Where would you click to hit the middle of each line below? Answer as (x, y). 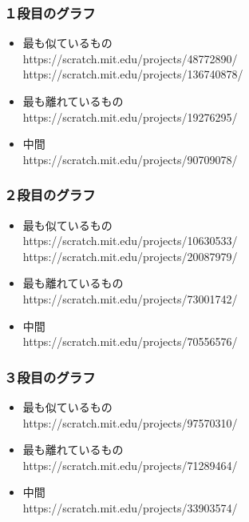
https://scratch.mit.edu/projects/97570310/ (130, 422)
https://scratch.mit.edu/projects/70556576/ (130, 341)
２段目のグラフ (50, 195)
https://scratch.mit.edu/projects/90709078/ (130, 159)
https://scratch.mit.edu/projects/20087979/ (130, 256)
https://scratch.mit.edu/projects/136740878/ (133, 74)
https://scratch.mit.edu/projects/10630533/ (130, 241)
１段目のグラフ (50, 12)
